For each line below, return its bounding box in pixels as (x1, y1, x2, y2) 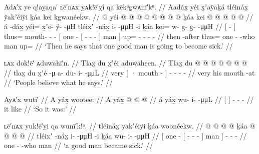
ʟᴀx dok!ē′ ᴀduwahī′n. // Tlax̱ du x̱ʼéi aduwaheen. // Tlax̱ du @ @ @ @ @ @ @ (4, 57, 247, 67)
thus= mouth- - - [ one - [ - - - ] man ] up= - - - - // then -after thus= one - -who (4, 30, 255, 41)
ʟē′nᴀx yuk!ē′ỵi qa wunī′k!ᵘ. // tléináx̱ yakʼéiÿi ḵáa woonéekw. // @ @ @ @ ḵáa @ (4, 120, 255, 130)
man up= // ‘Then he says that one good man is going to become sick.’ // (4, 40, 233, 51)
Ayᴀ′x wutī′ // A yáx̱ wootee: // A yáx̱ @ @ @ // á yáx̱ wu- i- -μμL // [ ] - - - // (4, 93, 254, 104)
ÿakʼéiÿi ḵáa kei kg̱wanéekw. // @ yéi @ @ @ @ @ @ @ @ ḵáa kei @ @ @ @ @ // (4, 11, 253, 21)
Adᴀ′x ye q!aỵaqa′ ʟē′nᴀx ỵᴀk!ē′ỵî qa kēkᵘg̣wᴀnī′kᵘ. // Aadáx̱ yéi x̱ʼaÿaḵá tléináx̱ (4, 1, 248, 11)
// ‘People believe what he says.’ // (4, 77, 113, 87)
